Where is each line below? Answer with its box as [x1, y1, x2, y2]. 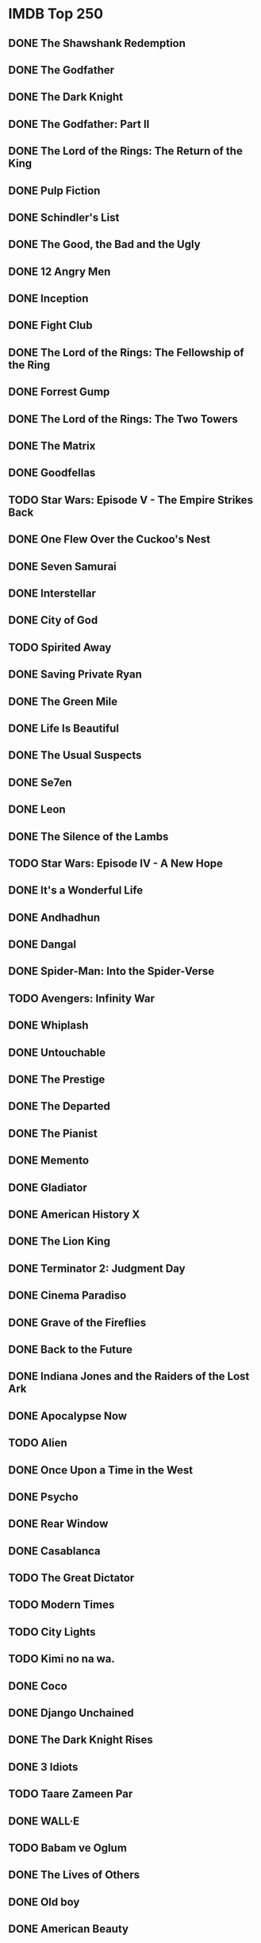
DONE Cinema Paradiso [8, 1288, 127, 1303]
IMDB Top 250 [8, 5, 104, 23]
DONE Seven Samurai [8, 559, 117, 573]
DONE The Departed [8, 1099, 111, 1113]
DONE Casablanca [8, 1544, 101, 1558]
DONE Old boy [8, 1895, 80, 1909]
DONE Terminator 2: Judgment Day [8, 1261, 186, 1275]
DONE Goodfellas [8, 466, 96, 480]
